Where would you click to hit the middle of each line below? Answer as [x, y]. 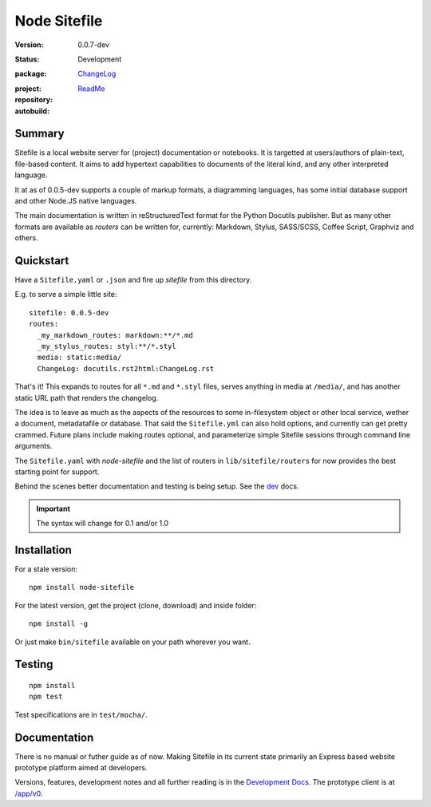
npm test [46, 697]
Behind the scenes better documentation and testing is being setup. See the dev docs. [157, 486]
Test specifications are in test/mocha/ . [81, 714]
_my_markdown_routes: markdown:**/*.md [115, 335]
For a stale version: [46, 569]
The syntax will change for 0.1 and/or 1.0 [103, 524]
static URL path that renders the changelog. [87, 398]
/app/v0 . [29, 793]
